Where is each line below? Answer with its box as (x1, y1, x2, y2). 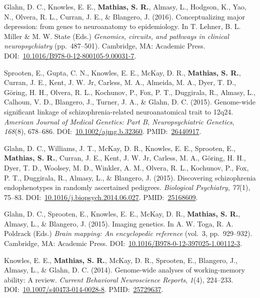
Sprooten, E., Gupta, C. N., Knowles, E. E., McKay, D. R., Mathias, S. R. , (4, 67, 241, 77)
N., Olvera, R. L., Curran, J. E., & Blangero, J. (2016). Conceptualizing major (4, 11, 245, 21)
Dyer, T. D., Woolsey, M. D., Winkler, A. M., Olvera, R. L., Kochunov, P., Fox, (4, 162, 249, 172)
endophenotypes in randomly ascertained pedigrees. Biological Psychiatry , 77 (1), (4, 182, 250, 192)
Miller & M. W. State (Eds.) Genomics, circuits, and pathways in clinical (4, 30, 229, 41)
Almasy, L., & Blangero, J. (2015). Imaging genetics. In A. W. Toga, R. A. (4, 218, 233, 228)
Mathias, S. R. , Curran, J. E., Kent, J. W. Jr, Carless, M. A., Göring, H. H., (4, 152, 246, 163)
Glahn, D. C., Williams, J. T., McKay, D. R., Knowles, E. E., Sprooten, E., (4, 142, 235, 153)
